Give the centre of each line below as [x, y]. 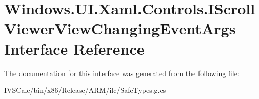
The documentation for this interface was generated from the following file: [122, 73]
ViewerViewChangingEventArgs [120, 28]
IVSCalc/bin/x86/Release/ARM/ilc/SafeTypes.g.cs [85, 90]
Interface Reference [74, 48]
